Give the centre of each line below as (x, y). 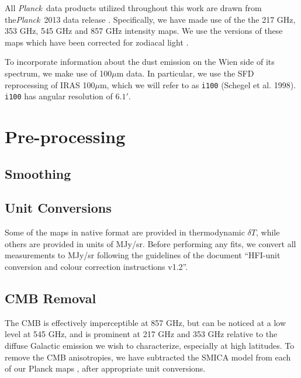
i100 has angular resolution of (59, 96)
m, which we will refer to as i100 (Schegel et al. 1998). (198, 84)
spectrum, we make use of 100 (58, 73)
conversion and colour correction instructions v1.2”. (96, 267)
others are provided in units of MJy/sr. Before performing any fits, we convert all (150, 243)
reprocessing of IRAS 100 (50, 84)
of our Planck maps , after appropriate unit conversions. (105, 368)
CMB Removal (51, 298)
